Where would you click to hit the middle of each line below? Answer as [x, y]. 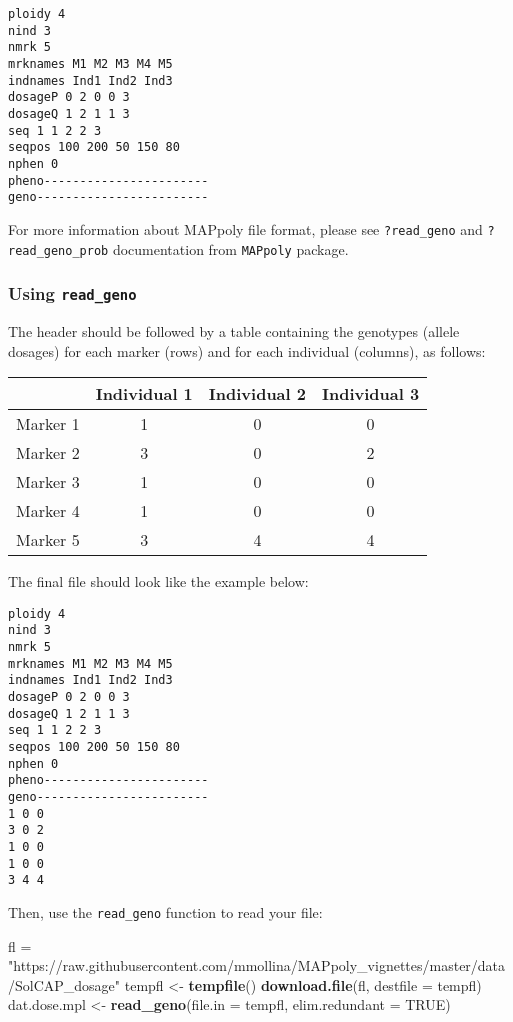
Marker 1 [48, 424]
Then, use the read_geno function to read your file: [165, 911]
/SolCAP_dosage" [64, 984]
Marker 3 [48, 482]
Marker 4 [48, 511]
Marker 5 [48, 540]
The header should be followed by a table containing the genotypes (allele [234, 330]
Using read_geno [72, 293]
